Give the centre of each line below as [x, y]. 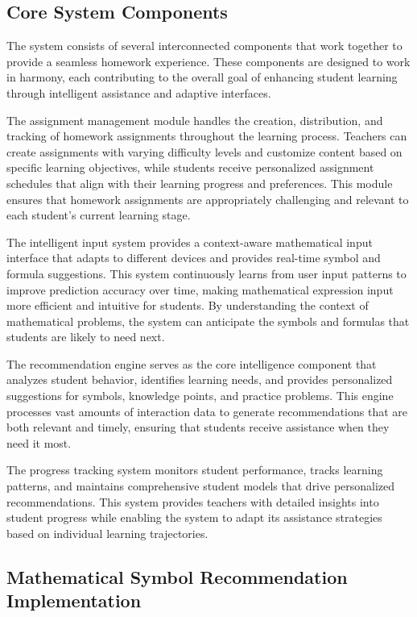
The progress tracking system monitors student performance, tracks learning [195, 470]
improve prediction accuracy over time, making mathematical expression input [200, 289]
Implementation [74, 600]
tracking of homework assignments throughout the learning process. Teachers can [207, 136]
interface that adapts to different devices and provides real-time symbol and [194, 258]
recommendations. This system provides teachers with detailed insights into [193, 501]
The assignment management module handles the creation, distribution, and [195, 120]
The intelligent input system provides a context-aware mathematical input [190, 242]
